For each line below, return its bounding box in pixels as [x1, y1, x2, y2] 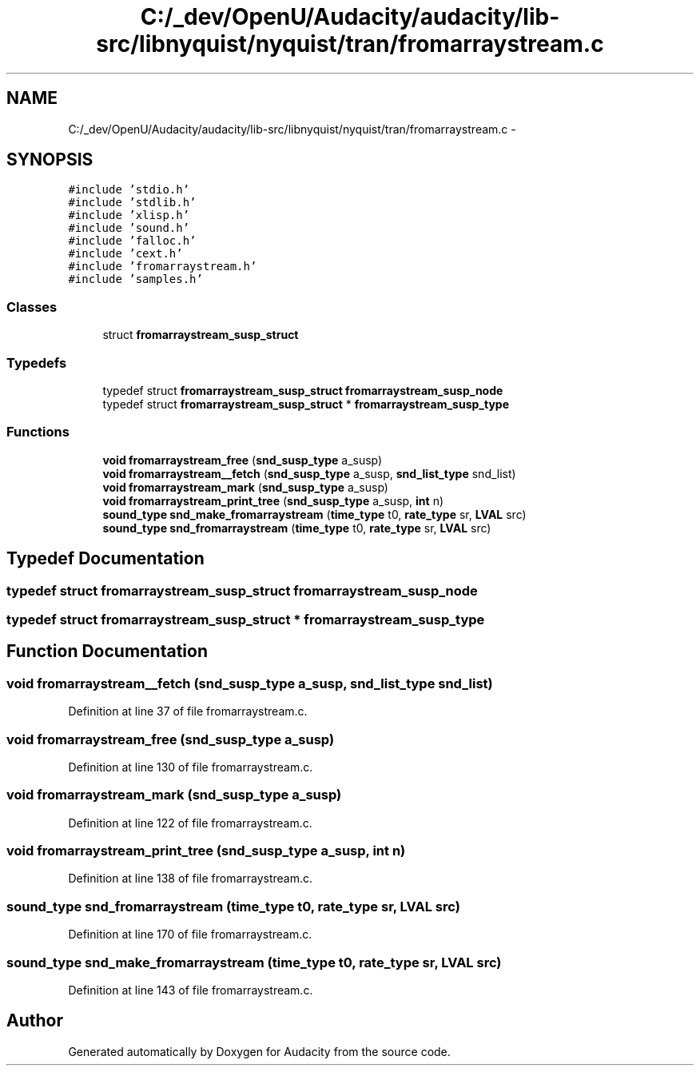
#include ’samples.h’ [68, 273, 203, 286]
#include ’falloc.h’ [68, 234, 197, 248]
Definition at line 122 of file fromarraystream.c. [68, 815, 312, 830]
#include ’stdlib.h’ [68, 196, 197, 209]
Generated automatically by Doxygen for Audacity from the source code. [68, 1044, 451, 1058]
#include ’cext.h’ [68, 247, 183, 261]
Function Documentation [6, 641, 208, 662]
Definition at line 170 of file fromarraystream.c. [68, 927, 312, 942]
